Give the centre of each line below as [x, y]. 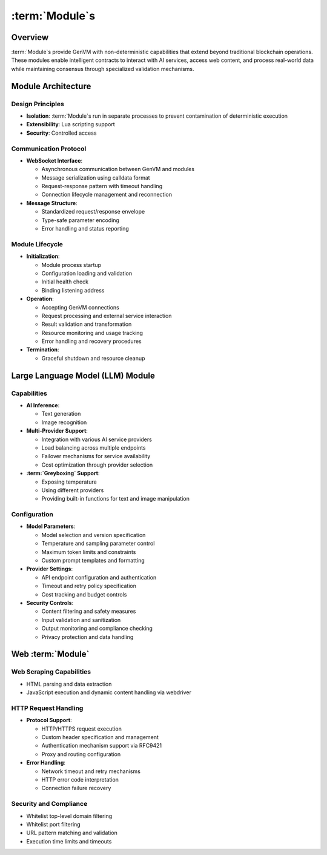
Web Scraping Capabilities [51, 672]
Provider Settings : [49, 569]
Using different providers [73, 490]
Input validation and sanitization [81, 620]
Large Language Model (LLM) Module [83, 375]
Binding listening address [73, 290]
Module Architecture [51, 86]
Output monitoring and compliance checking [97, 629]
